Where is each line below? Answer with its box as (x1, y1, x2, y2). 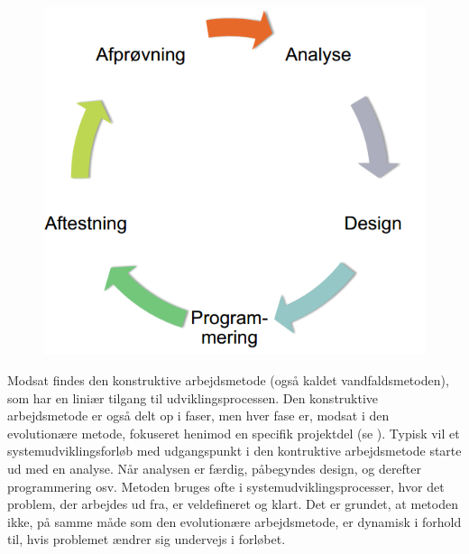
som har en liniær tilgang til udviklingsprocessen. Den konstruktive (7, 388, 379, 407)
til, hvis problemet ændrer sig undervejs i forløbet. (7, 530, 286, 549)
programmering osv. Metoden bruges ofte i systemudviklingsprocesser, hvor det (7, 476, 445, 495)
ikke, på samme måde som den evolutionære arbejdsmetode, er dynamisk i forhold (7, 512, 462, 531)
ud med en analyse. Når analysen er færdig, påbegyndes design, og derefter (7, 459, 422, 478)
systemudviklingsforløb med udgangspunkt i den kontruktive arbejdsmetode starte (7, 441, 462, 460)
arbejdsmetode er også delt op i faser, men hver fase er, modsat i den (7, 406, 390, 425)
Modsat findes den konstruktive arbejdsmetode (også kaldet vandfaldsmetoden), (7, 371, 449, 390)
